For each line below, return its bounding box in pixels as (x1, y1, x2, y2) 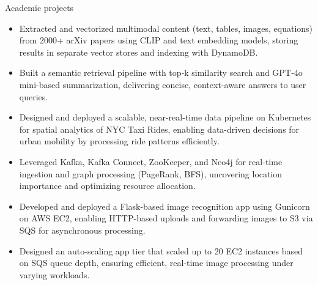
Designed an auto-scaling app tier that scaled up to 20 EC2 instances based (19, 244, 303, 257)
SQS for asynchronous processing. (19, 223, 146, 236)
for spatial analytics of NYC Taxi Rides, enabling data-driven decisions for (19, 122, 300, 135)
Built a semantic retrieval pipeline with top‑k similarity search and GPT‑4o (19, 66, 303, 79)
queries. (19, 90, 48, 103)
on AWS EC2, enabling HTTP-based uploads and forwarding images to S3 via (19, 212, 313, 224)
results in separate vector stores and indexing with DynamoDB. (19, 45, 258, 58)
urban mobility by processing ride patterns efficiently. (19, 135, 220, 147)
